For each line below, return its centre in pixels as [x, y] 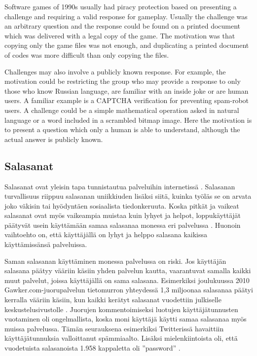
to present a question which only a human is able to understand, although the [122, 129]
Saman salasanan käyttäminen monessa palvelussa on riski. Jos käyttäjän [115, 261]
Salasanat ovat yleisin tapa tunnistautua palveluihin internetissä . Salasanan [120, 186]
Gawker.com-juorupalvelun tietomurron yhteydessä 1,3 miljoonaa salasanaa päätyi [129, 290]
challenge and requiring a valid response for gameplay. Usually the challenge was [126, 16]
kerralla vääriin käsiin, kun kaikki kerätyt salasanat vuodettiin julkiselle [113, 300]
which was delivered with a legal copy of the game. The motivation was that [120, 35]
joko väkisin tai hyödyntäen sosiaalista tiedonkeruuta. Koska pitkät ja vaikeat [122, 205]
